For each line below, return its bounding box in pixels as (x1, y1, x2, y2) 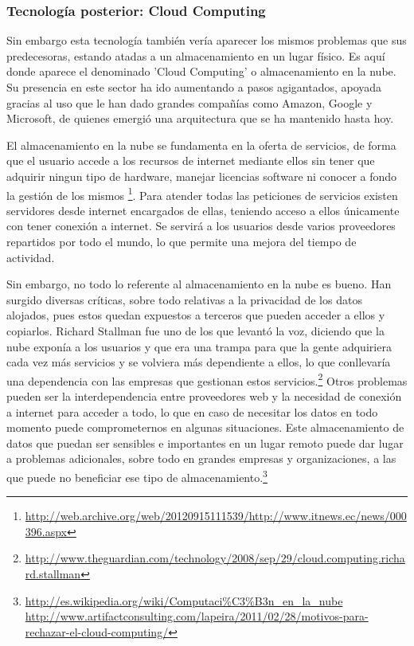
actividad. (6, 249, 55, 265)
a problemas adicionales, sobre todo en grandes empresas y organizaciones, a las (6, 450, 396, 467)
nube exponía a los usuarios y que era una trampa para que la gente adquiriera (6, 338, 392, 354)
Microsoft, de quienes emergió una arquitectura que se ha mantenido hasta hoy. (6, 110, 394, 127)
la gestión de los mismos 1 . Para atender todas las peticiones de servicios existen (6, 184, 398, 203)
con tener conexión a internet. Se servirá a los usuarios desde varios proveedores (6, 217, 396, 234)
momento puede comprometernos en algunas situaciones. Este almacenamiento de (6, 419, 404, 436)
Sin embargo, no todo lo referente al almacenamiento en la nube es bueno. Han (6, 276, 392, 292)
